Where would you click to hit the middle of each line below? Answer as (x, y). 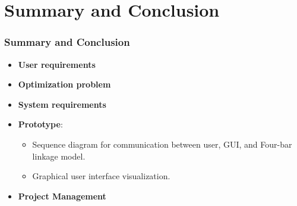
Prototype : (40, 124)
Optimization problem (64, 84)
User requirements (57, 64)
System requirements (62, 104)
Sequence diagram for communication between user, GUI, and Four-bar (162, 144)
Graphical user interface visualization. (101, 176)
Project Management (62, 196)
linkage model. (59, 156)
